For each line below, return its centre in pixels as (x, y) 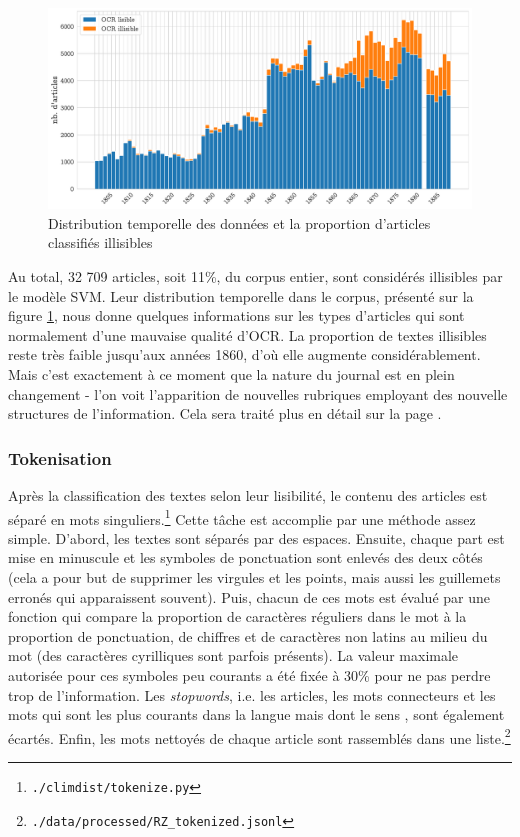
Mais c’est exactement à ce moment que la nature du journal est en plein (231, 373)
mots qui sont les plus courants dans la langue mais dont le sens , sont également (256, 714)
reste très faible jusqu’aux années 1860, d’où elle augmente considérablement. (244, 354)
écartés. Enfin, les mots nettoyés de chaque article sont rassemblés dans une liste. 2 (259, 736)
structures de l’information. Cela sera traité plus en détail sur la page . (225, 413)
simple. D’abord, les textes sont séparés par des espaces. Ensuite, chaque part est (256, 537)
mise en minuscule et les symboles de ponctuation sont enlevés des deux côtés (245, 557)
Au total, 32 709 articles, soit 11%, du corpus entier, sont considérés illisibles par (255, 276)
